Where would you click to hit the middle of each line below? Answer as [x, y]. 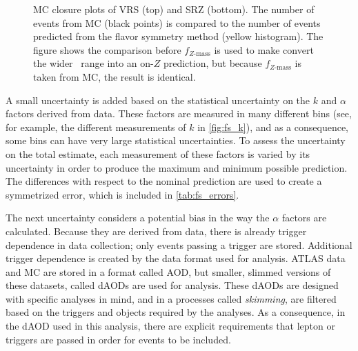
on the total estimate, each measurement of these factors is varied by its [158, 153]
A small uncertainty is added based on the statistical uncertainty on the [158, 100]
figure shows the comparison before [107, 49]
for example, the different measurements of [96, 127]
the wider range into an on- [93, 63]
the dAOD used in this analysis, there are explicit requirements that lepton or [170, 326]
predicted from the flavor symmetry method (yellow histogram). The [178, 36]
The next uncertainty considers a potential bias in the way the [138, 218]
